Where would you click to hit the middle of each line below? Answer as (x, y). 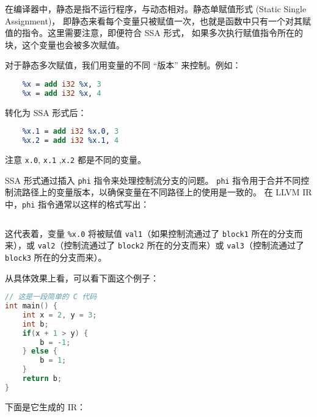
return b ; (42, 379)
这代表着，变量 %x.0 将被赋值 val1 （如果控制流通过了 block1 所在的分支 (150, 233)
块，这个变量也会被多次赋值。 (65, 44)
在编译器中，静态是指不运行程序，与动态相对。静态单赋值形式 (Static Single (156, 9)
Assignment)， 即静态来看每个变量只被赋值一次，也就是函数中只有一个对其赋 (158, 20)
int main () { (31, 306)
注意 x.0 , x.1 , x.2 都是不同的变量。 (75, 160)
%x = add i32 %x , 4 (62, 93)
